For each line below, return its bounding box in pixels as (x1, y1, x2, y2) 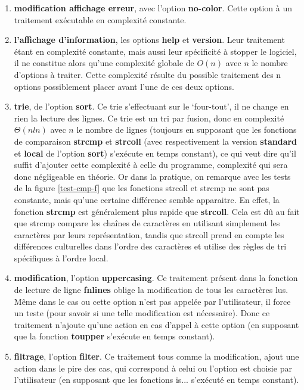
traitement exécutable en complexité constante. (14, 13, 187, 26)
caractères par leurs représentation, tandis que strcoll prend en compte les (14, 228, 284, 241)
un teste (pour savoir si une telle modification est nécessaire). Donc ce (14, 307, 270, 319)
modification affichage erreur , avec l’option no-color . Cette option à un (14, 2, 293, 14)
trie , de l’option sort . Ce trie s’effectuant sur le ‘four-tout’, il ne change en (14, 100, 289, 113)
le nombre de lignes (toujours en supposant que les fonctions (76, 123, 297, 136)
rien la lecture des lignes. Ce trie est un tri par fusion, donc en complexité (14, 111, 284, 124)
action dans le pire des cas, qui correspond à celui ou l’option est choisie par (14, 361, 292, 374)
